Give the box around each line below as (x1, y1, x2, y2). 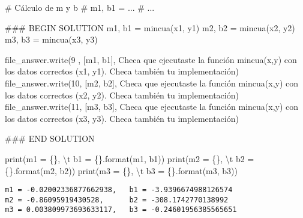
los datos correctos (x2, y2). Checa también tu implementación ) (5, 88, 239, 101)
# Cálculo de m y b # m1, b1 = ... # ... (5, 1, 155, 13)
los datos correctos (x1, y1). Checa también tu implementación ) (5, 65, 239, 77)
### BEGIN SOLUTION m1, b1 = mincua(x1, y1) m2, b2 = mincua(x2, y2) (5, 21, 295, 34)
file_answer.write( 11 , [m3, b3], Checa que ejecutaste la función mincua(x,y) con (5, 100, 299, 113)
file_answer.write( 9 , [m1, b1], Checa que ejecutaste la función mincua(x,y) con (5, 53, 297, 65)
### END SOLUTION (5, 132, 95, 145)
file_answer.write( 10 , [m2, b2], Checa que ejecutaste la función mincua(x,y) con (5, 76, 299, 89)
